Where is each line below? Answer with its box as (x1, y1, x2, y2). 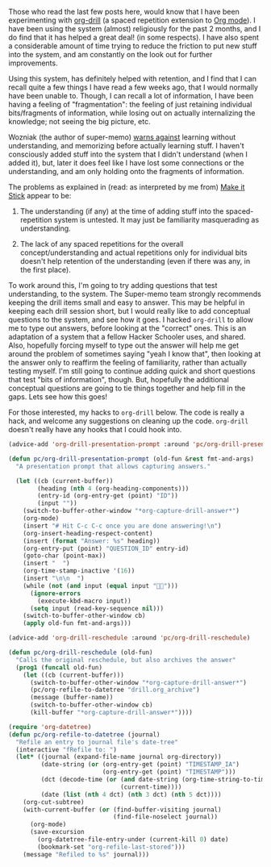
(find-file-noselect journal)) (112, 813, 219, 821)
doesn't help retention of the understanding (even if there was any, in (19, 256, 251, 265)
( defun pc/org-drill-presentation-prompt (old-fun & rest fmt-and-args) (8, 455, 254, 463)
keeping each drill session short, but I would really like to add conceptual (8, 306, 251, 315)
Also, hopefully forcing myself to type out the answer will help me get (8, 340, 240, 350)
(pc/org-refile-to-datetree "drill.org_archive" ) (29, 686, 200, 694)
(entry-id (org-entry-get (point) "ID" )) (37, 492, 179, 500)
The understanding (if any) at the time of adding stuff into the (19, 206, 224, 216)
